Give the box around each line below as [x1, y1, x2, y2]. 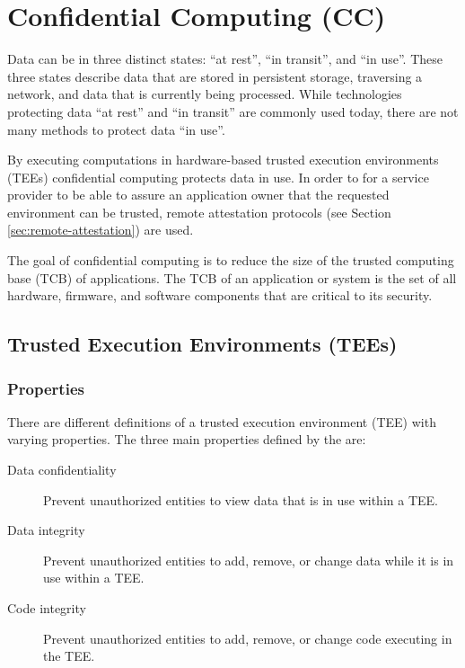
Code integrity [7, 599, 86, 617]
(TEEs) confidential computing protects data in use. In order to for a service [7, 167, 429, 186]
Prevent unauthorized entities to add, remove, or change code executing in [43, 628, 452, 647]
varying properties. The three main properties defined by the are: [7, 430, 366, 449]
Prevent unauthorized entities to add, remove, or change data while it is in [43, 550, 454, 569]
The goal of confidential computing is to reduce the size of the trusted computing [7, 251, 454, 270]
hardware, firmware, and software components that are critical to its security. [7, 286, 433, 305]
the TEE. [43, 646, 95, 665]
